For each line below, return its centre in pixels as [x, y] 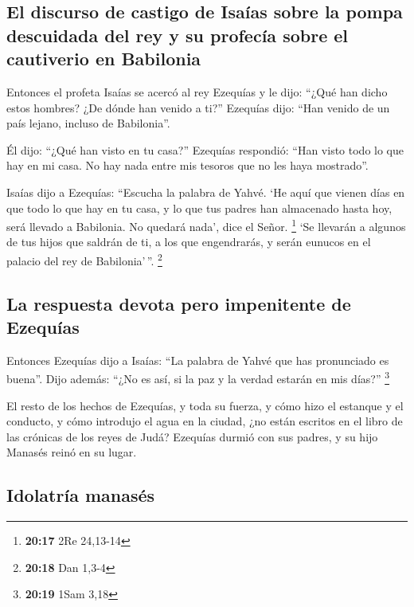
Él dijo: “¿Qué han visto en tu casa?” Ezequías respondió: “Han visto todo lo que [205, 149]
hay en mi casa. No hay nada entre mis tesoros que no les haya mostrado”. [187, 165]
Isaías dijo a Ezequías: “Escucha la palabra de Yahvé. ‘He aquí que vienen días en [206, 192]
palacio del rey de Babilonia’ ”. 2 [84, 259]
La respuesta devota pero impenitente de [179, 303]
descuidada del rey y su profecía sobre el [178, 35]
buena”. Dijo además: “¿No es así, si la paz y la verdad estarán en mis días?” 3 [198, 378]
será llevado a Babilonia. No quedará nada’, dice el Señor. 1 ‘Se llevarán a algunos [206, 225]
